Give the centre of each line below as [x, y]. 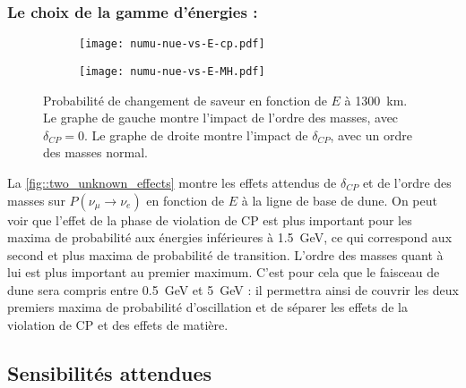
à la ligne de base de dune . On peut [339, 200]
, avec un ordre [371, 135]
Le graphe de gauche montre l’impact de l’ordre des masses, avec [221, 118]
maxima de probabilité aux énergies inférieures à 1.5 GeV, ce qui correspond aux [230, 237]
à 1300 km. [376, 100]
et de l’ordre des [407, 182]
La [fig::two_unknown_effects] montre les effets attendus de [172, 182]
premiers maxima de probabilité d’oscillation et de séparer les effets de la [207, 307]
